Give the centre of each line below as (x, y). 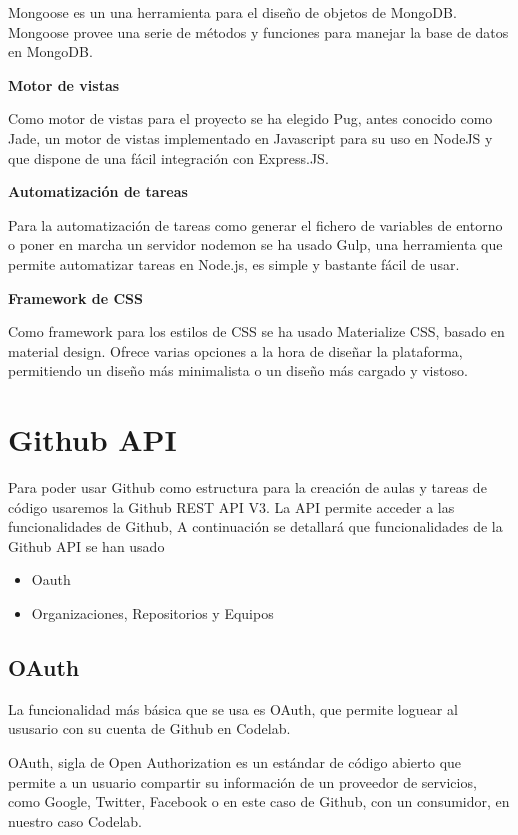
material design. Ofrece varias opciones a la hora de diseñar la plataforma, (235, 350)
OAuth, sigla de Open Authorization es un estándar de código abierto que (235, 761)
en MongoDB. (50, 51)
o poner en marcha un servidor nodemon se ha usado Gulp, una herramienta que (255, 244)
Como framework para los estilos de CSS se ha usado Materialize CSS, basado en (256, 331)
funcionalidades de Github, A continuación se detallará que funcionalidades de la (255, 526)
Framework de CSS (75, 297)
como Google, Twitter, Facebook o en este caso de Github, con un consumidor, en (259, 801)
